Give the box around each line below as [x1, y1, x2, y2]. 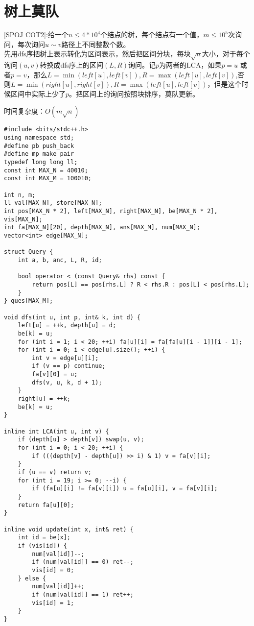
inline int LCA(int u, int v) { [4, 428, 109, 435]
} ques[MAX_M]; [4, 297, 53, 305]
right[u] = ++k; [18, 395, 71, 403]
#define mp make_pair [4, 150, 74, 158]
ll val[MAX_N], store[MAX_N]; [4, 199, 102, 207]
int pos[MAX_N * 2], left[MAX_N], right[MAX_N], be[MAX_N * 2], [4, 208, 218, 215]
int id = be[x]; [18, 534, 71, 541]
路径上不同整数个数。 [61, 39, 130, 49]
